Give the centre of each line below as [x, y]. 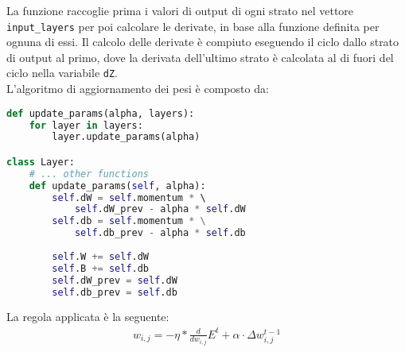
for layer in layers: [86, 125]
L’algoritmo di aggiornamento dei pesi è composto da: [138, 89]
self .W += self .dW [101, 256]
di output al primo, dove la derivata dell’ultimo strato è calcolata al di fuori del [200, 57]
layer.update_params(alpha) [126, 137]
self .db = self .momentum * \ [129, 221]
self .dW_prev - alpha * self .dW [160, 209]
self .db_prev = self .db [115, 292]
